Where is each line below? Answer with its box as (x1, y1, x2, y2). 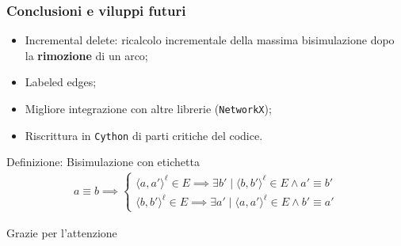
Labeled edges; (25, 74, 97, 90)
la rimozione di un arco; (25, 47, 148, 63)
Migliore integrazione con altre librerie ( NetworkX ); (25, 100, 272, 116)
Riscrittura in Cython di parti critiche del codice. (25, 127, 263, 143)
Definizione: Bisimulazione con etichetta (6, 153, 200, 170)
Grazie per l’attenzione (6, 224, 117, 240)
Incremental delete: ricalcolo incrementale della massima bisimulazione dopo (25, 32, 395, 48)
